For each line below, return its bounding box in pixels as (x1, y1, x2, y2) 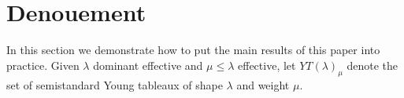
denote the (347, 56, 398, 73)
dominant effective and (93, 56, 203, 73)
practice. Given (6, 56, 80, 73)
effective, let (238, 56, 296, 73)
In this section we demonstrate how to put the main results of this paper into (6, 42, 380, 58)
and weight (236, 76, 290, 93)
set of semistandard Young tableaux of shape (6, 76, 223, 93)
